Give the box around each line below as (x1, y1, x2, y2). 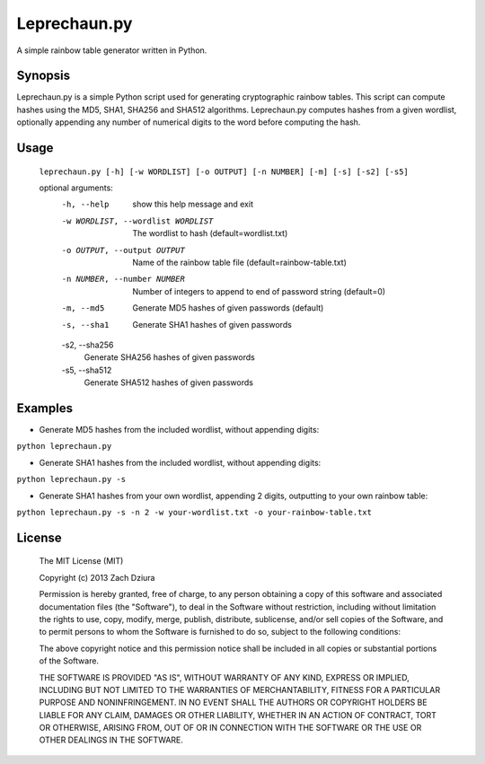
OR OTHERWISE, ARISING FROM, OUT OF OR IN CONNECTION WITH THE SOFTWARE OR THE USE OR (39, 723, 422, 733)
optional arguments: (39, 182, 114, 193)
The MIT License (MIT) (39, 556, 124, 566)
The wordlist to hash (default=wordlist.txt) (132, 228, 288, 239)
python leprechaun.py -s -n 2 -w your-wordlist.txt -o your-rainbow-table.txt (16, 507, 373, 517)
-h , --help (61, 199, 110, 210)
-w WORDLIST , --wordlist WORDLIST (61, 215, 214, 226)
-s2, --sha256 (61, 339, 114, 350)
